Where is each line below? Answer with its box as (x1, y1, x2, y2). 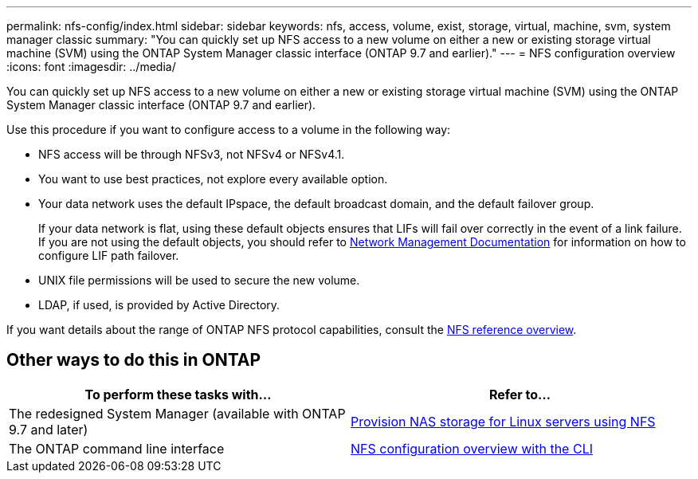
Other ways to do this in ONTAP (6, 350, 261, 371)
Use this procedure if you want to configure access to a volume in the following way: (6, 123, 451, 136)
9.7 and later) (9, 421, 88, 438)
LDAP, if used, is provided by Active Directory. (38, 298, 280, 312)
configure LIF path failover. (38, 249, 179, 262)
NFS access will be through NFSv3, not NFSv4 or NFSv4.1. (38, 147, 345, 161)
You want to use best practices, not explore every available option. (38, 172, 388, 186)
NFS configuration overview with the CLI (351, 440, 593, 457)
